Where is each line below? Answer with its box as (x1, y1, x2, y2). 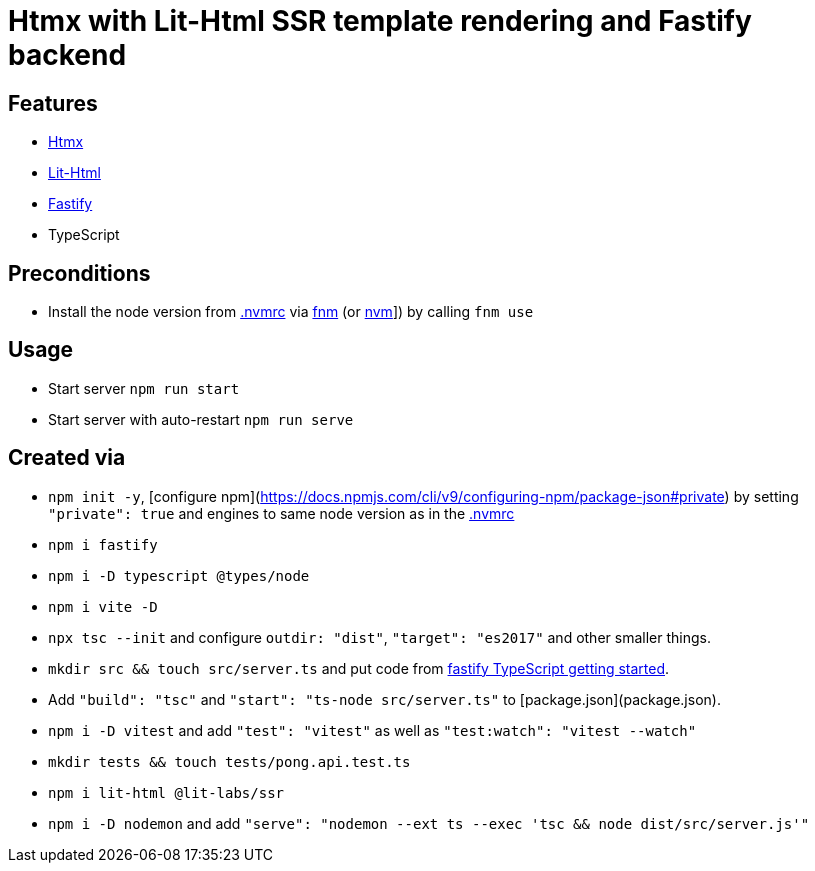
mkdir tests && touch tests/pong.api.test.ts (48, 753, 411, 770)
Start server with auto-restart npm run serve (48, 410, 354, 428)
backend (8, 38, 127, 72)
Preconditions (8, 260, 151, 286)
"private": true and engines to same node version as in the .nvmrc (48, 504, 515, 522)
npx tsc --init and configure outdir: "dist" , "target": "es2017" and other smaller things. (48, 628, 711, 646)
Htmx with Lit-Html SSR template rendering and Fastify (8, 4, 752, 38)
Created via (8, 445, 126, 471)
